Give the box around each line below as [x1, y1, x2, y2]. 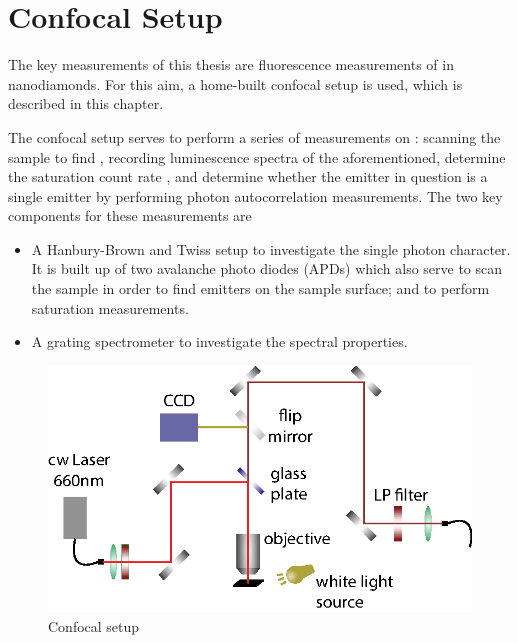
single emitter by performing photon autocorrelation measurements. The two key [8, 185, 503, 206]
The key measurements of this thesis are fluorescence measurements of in [8, 54, 454, 75]
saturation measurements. [31, 297, 189, 318]
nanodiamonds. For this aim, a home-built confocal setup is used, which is [8, 73, 463, 94]
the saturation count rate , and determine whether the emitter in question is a [8, 166, 488, 187]
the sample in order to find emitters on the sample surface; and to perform [31, 278, 490, 299]
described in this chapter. [8, 93, 164, 114]
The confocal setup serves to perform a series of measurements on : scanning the [8, 126, 501, 147]
